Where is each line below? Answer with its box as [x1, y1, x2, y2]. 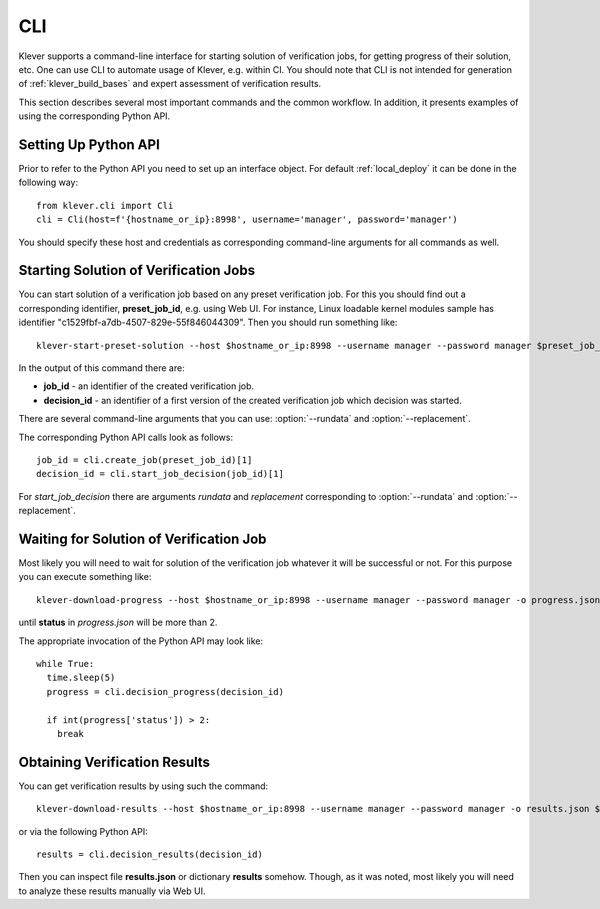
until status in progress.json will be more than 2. [18, 616, 218, 629]
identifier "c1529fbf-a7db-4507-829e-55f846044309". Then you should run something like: [18, 316, 398, 329]
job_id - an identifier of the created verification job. [43, 380, 255, 392]
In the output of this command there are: [18, 362, 185, 374]
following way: [18, 176, 79, 189]
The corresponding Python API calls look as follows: [18, 431, 234, 443]
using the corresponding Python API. [18, 110, 171, 122]
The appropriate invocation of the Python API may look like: [18, 635, 264, 647]
